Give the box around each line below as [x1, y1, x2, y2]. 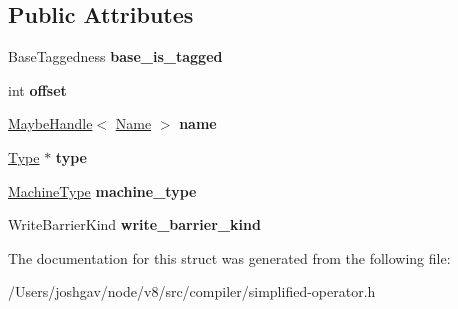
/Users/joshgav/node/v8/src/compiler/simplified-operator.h [8, 281, 376, 302]
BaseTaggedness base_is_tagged [8, 46, 223, 67]
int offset [8, 79, 67, 100]
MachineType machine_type [8, 180, 197, 201]
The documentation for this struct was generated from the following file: [8, 247, 451, 268]
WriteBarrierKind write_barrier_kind [8, 214, 261, 235]
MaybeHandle [8, 113, 93, 134]
